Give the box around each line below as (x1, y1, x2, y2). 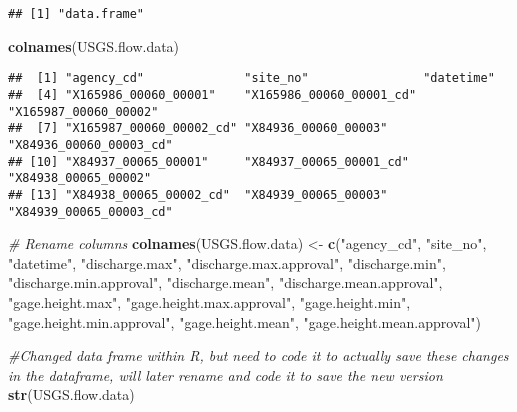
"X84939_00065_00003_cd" (8, 204, 173, 219)
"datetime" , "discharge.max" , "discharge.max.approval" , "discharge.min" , (8, 252, 446, 273)
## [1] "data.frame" (8, 7, 145, 21)
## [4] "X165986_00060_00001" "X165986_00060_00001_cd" (8, 87, 417, 102)
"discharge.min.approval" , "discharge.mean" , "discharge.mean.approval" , (8, 272, 443, 293)
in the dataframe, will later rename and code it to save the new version (8, 364, 443, 385)
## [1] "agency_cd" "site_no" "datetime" (8, 71, 495, 86)
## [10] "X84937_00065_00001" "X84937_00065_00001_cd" (8, 154, 409, 169)
